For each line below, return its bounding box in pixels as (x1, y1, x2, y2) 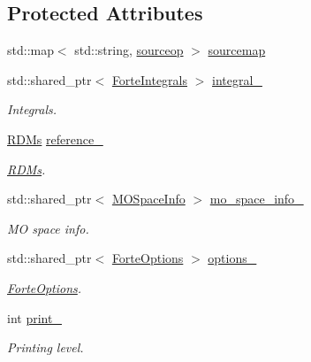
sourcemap (208, 41, 266, 59)
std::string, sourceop (74, 41, 184, 59)
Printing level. (7, 338, 84, 357)
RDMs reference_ (7, 129, 103, 148)
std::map (7, 41, 54, 59)
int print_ (7, 308, 62, 327)
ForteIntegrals (111, 70, 188, 89)
